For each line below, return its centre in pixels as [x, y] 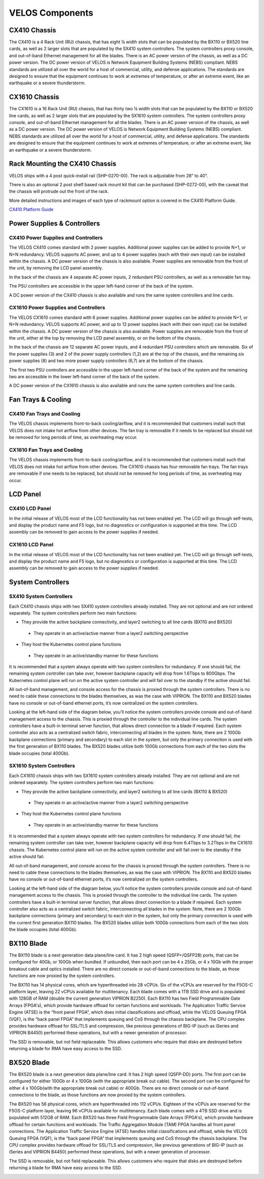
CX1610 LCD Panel [31, 545]
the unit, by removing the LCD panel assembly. [56, 268]
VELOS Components [51, 13]
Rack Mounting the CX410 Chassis [63, 164]
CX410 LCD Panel [30, 509]
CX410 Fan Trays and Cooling [45, 414]
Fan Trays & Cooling [40, 400]
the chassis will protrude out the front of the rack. [59, 192]
